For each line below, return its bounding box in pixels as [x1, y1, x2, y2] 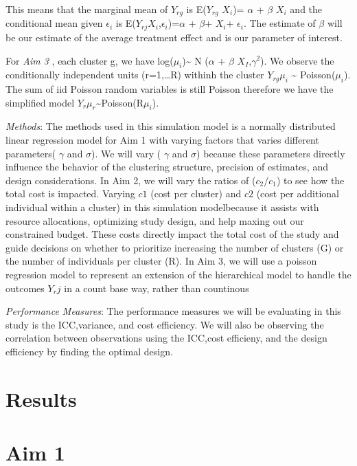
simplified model [5, 95, 75, 109]
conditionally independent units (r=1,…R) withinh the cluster [5, 67, 264, 82]
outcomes [5, 280, 45, 295]
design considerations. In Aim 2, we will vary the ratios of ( [5, 173, 256, 187]
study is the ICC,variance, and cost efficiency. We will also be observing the [5, 317, 324, 331]
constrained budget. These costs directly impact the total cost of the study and [5, 227, 339, 241]
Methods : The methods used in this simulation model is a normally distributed [5, 119, 336, 133]
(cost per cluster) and [150, 186, 242, 201]
